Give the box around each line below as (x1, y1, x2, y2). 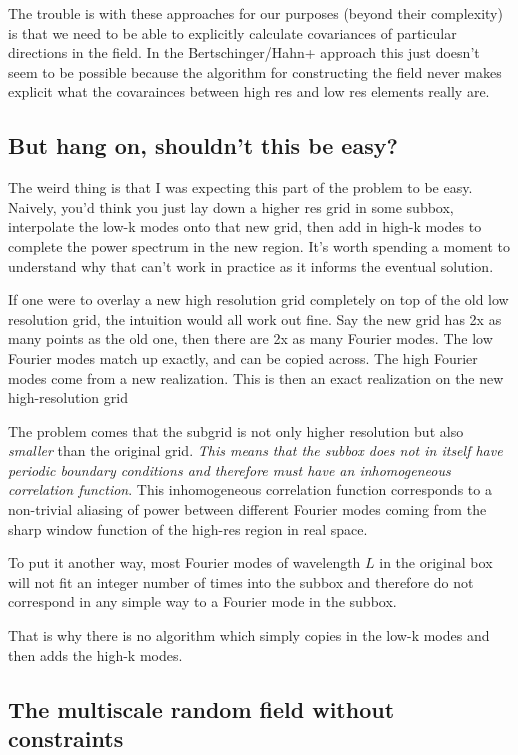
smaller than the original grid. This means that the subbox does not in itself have (8, 440, 503, 461)
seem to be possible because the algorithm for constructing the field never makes (8, 61, 502, 82)
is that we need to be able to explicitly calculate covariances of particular (8, 22, 457, 43)
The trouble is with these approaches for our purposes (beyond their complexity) (8, 3, 503, 23)
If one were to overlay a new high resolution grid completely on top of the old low (8, 289, 509, 310)
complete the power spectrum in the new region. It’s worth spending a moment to (8, 235, 511, 256)
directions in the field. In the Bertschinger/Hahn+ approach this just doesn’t (8, 42, 480, 63)
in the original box (379, 552, 493, 573)
